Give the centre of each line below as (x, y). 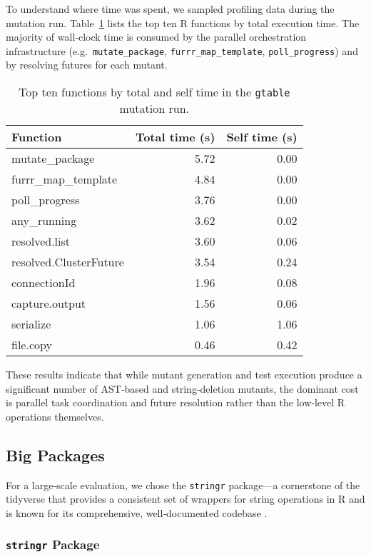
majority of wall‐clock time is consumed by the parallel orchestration (156, 37)
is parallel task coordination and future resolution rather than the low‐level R (176, 402)
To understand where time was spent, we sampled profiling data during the (170, 9)
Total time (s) (175, 137)
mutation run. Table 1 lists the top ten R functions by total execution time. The (183, 22)
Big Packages (55, 455)
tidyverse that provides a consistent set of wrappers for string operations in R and (185, 499)
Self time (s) (262, 137)
